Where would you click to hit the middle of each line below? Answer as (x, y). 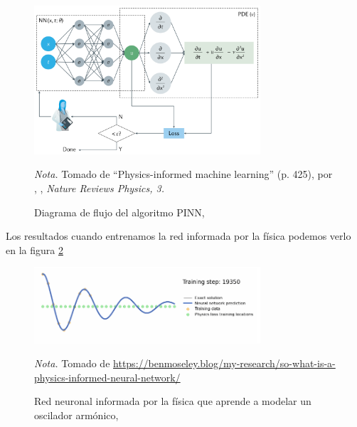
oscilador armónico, (76, 415)
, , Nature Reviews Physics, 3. (100, 188)
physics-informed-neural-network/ (107, 377)
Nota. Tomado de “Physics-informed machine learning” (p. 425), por (183, 174)
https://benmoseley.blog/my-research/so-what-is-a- (224, 363)
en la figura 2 (34, 249)
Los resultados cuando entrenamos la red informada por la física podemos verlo (178, 236)
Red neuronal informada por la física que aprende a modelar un (173, 401)
